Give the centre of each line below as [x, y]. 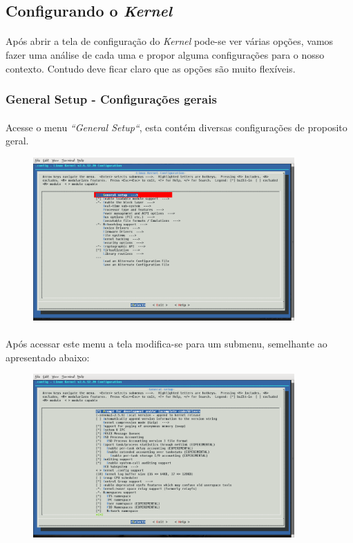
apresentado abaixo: [48, 357]
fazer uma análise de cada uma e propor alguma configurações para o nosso [165, 54]
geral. [17, 141]
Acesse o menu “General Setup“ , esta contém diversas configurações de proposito [176, 127]
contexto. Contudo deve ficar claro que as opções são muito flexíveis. [151, 68]
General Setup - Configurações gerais [111, 99]
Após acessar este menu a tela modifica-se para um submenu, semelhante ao [166, 344]
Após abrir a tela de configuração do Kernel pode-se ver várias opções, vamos [170, 41]
